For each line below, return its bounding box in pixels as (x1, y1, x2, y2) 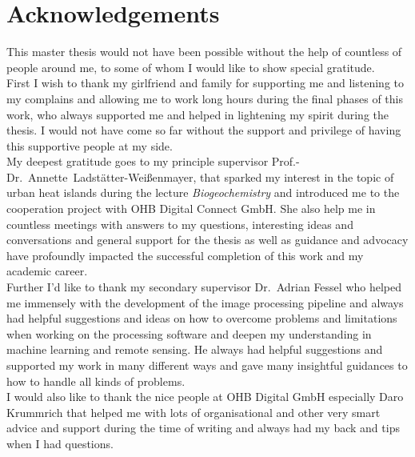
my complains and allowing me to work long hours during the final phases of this (6, 90, 403, 106)
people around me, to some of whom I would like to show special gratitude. (6, 58, 375, 75)
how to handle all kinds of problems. (6, 372, 186, 389)
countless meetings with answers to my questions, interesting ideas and (6, 215, 353, 232)
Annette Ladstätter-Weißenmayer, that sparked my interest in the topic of (28, 168, 394, 185)
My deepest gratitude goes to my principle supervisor (6, 153, 269, 170)
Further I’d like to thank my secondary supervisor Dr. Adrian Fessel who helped (6, 279, 402, 295)
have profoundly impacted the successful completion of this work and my (6, 247, 364, 263)
